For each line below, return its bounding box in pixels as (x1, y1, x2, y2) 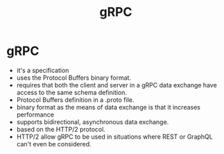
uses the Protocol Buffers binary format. (16, 74, 132, 82)
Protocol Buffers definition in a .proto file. (16, 95, 135, 104)
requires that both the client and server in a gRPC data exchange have (16, 80, 218, 89)
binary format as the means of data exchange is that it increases (16, 103, 200, 111)
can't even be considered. (16, 139, 92, 148)
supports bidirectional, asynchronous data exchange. (16, 117, 169, 126)
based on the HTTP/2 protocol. (16, 125, 105, 133)
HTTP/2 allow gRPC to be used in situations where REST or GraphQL (16, 132, 213, 141)
